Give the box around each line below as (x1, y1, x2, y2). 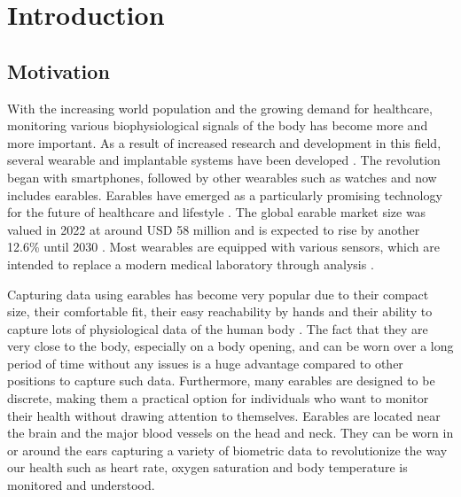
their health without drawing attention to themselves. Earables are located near (7, 406, 441, 424)
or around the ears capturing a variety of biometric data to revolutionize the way (7, 440, 448, 459)
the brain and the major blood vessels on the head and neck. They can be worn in (7, 423, 454, 442)
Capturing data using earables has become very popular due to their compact (7, 284, 429, 303)
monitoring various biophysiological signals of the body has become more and (7, 116, 428, 135)
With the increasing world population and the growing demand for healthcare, (7, 98, 433, 117)
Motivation (7, 57, 110, 84)
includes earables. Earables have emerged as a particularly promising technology (7, 185, 442, 204)
